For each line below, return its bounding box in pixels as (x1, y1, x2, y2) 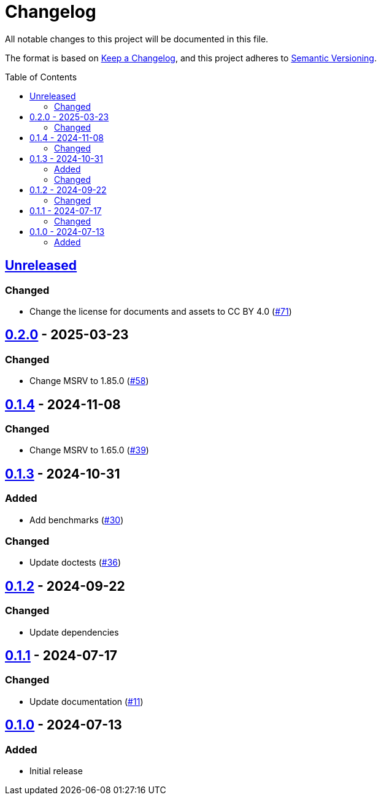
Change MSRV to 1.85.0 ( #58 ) (29, 375, 149, 387)
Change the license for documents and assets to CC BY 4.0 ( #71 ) (29, 306, 292, 317)
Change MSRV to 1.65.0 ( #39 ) (29, 445, 149, 456)
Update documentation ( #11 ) (29, 696, 144, 707)
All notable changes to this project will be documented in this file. (5, 33, 269, 44)
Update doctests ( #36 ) (29, 557, 121, 568)
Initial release (29, 766, 83, 777)
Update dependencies (29, 626, 119, 637)
